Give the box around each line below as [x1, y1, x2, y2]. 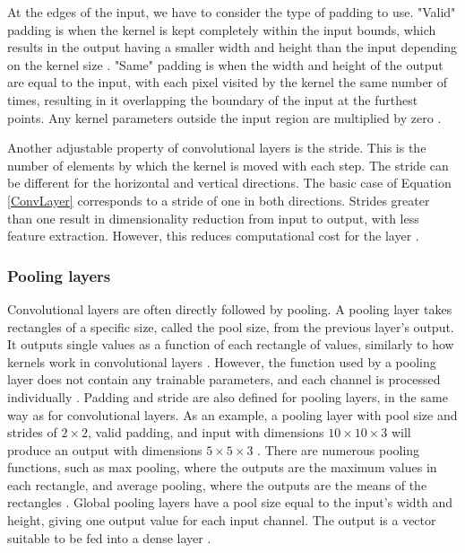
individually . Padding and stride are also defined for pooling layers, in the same [7, 387, 448, 406]
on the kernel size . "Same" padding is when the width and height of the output [7, 55, 443, 74]
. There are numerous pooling [257, 440, 420, 459]
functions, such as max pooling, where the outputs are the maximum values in [7, 458, 437, 477]
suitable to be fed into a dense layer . [7, 528, 211, 547]
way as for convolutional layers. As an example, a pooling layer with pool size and [7, 405, 458, 424]
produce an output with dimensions [7, 440, 202, 459]
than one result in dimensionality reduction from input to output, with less [7, 208, 419, 227]
